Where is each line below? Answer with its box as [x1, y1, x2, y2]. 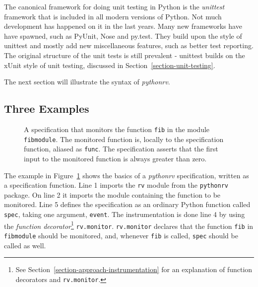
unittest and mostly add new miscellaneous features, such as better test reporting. [4, 40, 254, 51]
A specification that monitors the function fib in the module [24, 124, 210, 134]
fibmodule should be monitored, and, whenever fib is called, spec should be [4, 230, 238, 240]
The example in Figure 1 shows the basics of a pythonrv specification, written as [4, 170, 249, 180]
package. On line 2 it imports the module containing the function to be [4, 189, 221, 200]
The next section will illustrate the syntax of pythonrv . [4, 76, 170, 87]
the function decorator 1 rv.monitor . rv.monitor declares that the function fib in [4, 219, 254, 231]
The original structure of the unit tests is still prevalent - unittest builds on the [4, 50, 245, 60]
